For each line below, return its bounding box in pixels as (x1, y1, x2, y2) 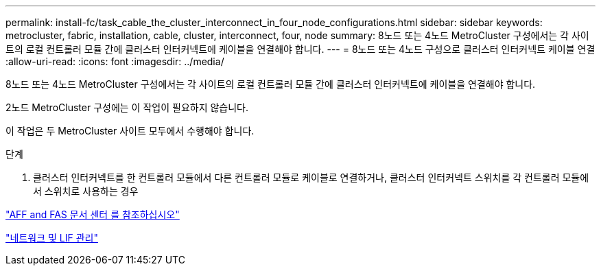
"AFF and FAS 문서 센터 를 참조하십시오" (5, 209, 180, 220)
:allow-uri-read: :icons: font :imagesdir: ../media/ (5, 56, 224, 67)
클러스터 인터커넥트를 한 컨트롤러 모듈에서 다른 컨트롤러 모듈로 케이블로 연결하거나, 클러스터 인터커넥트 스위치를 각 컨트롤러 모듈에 (33, 172, 589, 183)
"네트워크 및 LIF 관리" (5, 232, 98, 244)
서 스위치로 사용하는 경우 (33, 185, 139, 197)
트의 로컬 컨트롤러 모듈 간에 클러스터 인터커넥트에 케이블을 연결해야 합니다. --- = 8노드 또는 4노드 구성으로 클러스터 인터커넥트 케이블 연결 (5, 43, 596, 55)
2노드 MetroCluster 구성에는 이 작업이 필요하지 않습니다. (5, 102, 249, 113)
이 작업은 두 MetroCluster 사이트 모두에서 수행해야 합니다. (5, 125, 255, 137)
